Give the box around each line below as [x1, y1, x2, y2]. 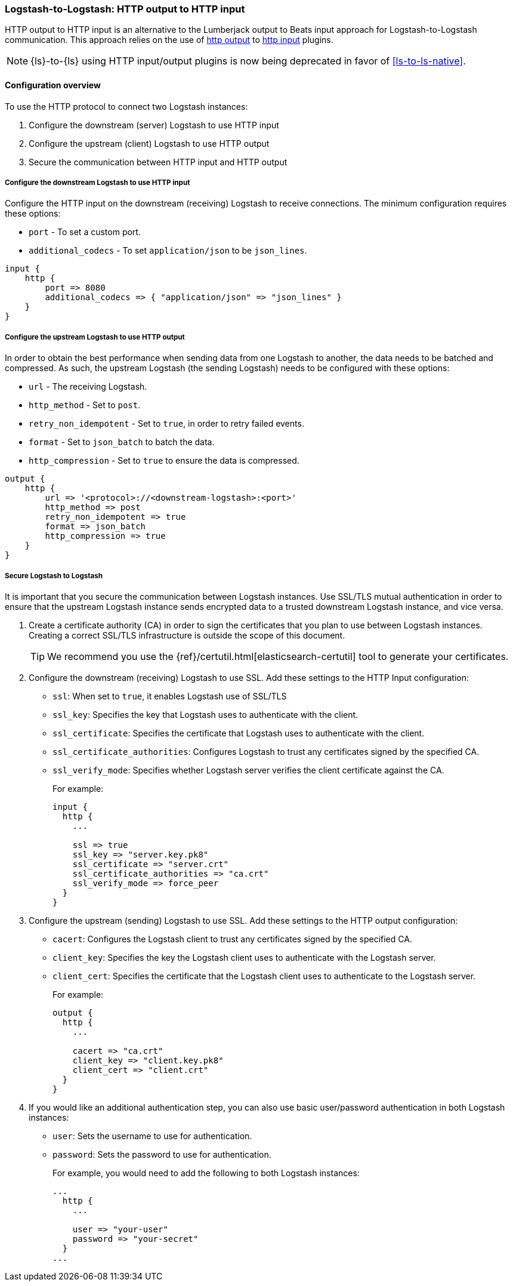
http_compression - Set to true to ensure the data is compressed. [29, 455, 299, 466]
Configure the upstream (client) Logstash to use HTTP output [29, 138, 270, 149]
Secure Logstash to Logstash [5, 571, 103, 580]
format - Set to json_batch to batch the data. [29, 437, 215, 448]
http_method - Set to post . [29, 400, 141, 411]
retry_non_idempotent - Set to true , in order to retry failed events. [29, 418, 304, 429]
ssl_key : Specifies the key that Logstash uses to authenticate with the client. [52, 709, 359, 720]
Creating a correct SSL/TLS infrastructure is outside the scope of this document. [29, 630, 345, 640]
